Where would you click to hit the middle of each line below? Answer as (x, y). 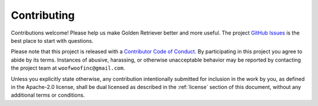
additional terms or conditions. (48, 95)
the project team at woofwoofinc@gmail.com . (68, 68)
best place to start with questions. (52, 40)
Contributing (43, 15)
